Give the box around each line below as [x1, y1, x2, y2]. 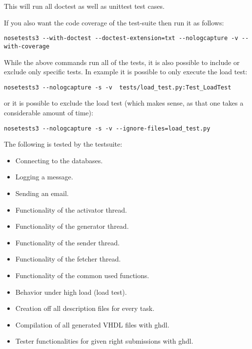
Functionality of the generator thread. [15, 221, 129, 231]
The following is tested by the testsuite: [4, 139, 123, 149]
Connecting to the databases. [15, 155, 103, 165]
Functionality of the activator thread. [15, 204, 127, 215]
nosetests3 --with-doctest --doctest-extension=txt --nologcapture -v [4, 35, 238, 42]
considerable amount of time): [4, 107, 93, 117]
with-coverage [4, 43, 50, 50]
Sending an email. [15, 188, 69, 198]
